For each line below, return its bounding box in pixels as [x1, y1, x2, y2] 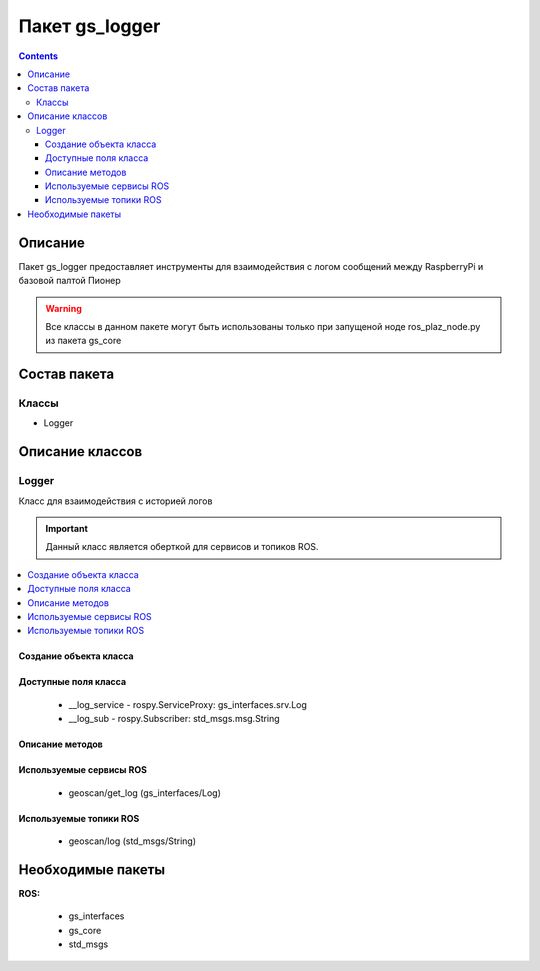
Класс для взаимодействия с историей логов [18, 495, 213, 507]
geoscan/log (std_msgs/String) [68, 835, 197, 847]
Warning [45, 302, 82, 314]
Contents [18, 50, 59, 62]
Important [45, 523, 89, 535]
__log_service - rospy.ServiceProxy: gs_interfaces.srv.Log [68, 698, 307, 710]
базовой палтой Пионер [18, 275, 122, 287]
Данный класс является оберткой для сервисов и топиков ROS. [45, 541, 319, 553]
